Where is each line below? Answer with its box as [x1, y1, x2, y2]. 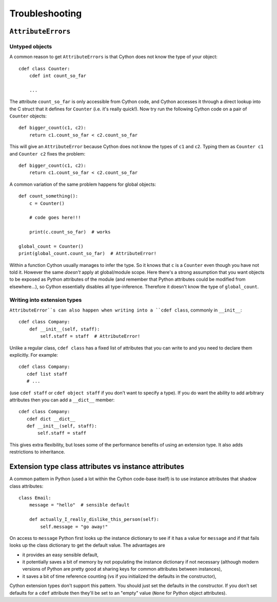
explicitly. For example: [9, 352, 58, 358]
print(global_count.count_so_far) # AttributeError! [18, 250, 156, 257]
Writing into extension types [9, 296, 82, 303]
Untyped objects [9, 43, 52, 50]
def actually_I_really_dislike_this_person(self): [29, 516, 160, 522]
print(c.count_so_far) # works [29, 229, 111, 235]
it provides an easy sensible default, [22, 552, 99, 558]
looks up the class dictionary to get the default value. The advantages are [9, 542, 165, 549]
